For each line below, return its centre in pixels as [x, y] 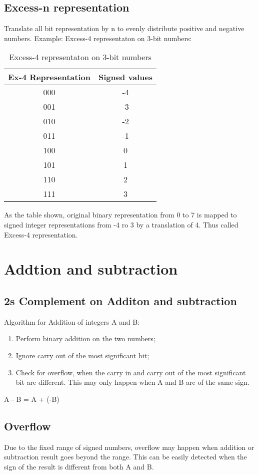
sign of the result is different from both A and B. [79, 466]
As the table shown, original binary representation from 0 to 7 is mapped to [120, 215]
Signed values [125, 77]
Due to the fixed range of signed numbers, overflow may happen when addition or [129, 447]
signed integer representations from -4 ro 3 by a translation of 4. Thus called [121, 224]
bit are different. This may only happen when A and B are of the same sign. [132, 382]
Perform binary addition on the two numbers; [85, 338]
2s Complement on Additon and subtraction [120, 300]
